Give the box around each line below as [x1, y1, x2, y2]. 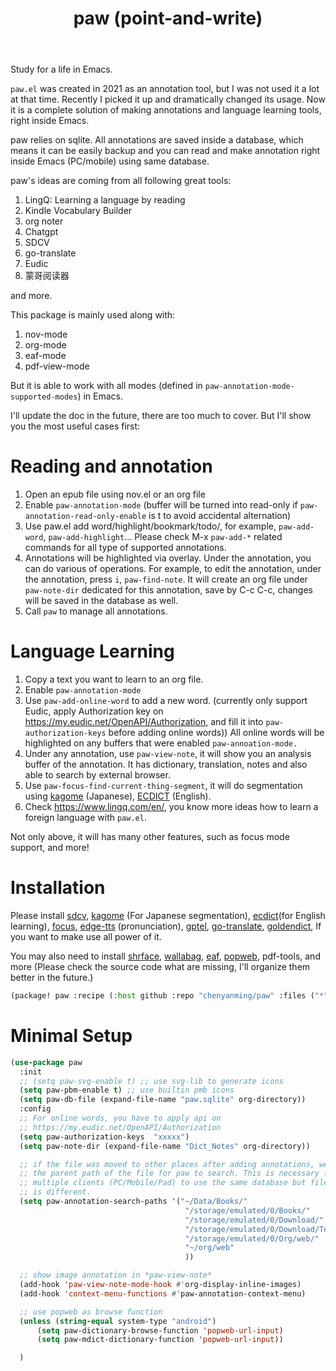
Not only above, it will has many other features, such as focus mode [10, 831, 290, 843]
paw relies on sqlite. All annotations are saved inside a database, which [10, 134, 304, 146]
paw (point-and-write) [73, 7, 263, 30]
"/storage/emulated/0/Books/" [184, 1205, 311, 1216]
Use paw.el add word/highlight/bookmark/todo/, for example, [24, 520, 277, 532]
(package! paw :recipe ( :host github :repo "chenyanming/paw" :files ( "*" [10, 991, 329, 1001]
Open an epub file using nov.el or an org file [24, 488, 206, 501]
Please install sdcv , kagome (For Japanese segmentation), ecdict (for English [10, 910, 326, 921]
